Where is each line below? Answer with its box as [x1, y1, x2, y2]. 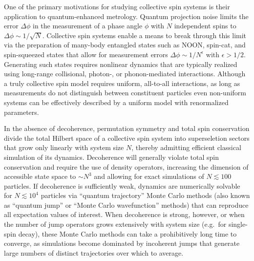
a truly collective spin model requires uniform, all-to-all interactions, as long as [4, 78, 240, 88]
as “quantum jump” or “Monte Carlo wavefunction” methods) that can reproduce [4, 199, 249, 210]
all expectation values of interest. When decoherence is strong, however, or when [4, 209, 245, 219]
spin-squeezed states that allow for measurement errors [4, 49, 168, 59]
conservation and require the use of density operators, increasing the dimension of [4, 161, 249, 172]
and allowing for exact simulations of [94, 171, 204, 181]
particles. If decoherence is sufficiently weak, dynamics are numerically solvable [4, 180, 240, 191]
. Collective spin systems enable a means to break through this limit [42, 30, 247, 40]
